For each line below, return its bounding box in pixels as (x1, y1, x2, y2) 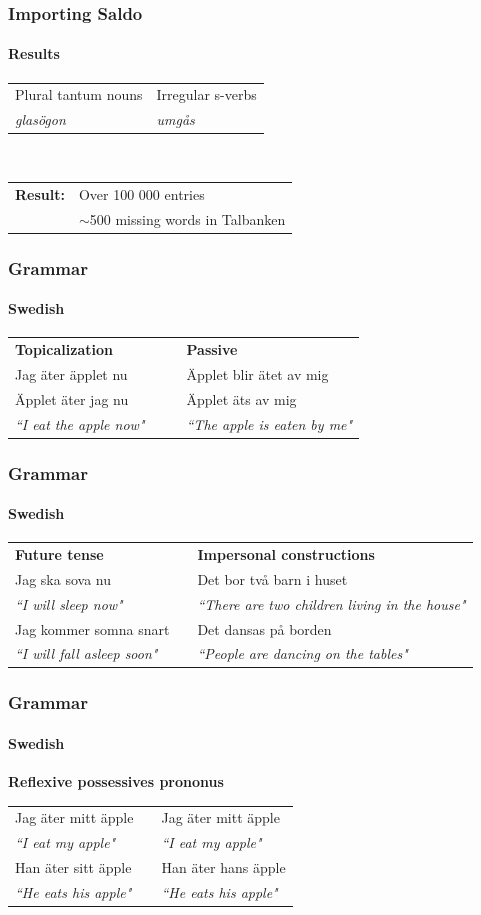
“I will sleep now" (15, 593, 123, 614)
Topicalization (15, 339, 113, 359)
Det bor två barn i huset (197, 568, 348, 589)
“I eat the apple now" (15, 413, 145, 434)
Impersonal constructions (197, 544, 375, 565)
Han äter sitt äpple (15, 857, 132, 878)
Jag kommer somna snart (15, 618, 170, 639)
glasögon (15, 109, 66, 130)
